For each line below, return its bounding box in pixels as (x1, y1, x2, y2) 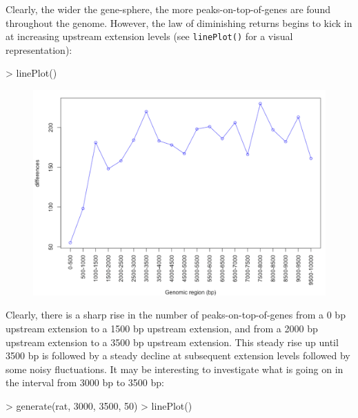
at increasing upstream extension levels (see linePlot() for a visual (6, 29, 293, 44)
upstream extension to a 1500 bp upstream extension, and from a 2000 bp (6, 321, 318, 335)
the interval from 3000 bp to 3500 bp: (6, 375, 164, 390)
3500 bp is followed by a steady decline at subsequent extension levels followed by (6, 348, 350, 363)
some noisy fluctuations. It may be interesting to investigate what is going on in (6, 361, 344, 376)
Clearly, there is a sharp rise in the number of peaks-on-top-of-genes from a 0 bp (6, 307, 346, 322)
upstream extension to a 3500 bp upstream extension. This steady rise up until (6, 334, 339, 349)
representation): (6, 42, 72, 57)
